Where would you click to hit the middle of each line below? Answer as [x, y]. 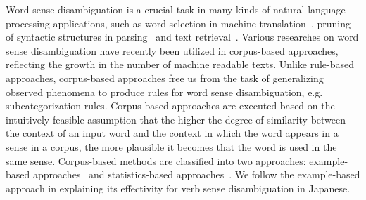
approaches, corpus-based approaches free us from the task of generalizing [165, 78]
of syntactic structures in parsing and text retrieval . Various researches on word [182, 37]
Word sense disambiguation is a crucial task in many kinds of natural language [176, 9]
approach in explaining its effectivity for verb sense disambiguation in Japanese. [178, 188]
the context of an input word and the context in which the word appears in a [172, 133]
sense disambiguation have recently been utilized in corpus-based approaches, [172, 50]
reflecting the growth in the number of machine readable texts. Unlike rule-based [180, 64]
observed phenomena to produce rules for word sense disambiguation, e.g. [164, 92]
